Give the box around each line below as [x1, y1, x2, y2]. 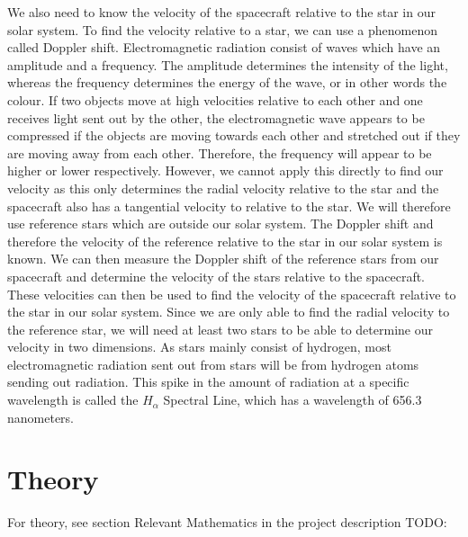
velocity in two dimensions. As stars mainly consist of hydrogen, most [7, 337, 391, 356]
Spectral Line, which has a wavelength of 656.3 [163, 390, 422, 409]
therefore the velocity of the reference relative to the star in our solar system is [7, 231, 443, 250]
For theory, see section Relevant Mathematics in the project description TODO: [7, 513, 447, 532]
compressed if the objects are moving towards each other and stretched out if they [7, 126, 461, 145]
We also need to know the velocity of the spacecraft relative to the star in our [7, 3, 436, 21]
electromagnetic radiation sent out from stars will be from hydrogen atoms [7, 354, 419, 373]
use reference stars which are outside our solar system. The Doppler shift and [7, 214, 434, 233]
